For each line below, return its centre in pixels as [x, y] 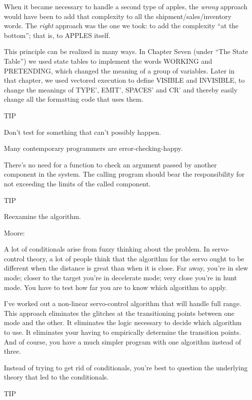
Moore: [14, 232]
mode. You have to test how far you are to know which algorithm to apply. [116, 287]
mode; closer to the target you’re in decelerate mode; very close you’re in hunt [121, 278]
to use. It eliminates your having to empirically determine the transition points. [123, 332]
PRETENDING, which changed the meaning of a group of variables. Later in [119, 70]
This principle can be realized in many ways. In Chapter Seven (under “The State [126, 51]
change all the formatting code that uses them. [74, 99]
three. [13, 351]
